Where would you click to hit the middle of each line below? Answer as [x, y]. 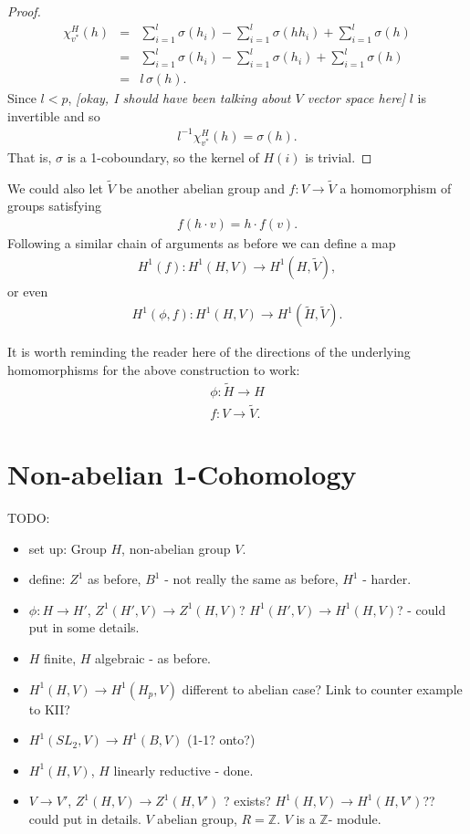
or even [28, 291]
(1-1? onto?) [221, 740]
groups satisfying [54, 206]
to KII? [49, 709]
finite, [60, 658]
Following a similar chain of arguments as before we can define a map [202, 243]
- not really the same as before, [251, 579]
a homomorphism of [396, 188]
